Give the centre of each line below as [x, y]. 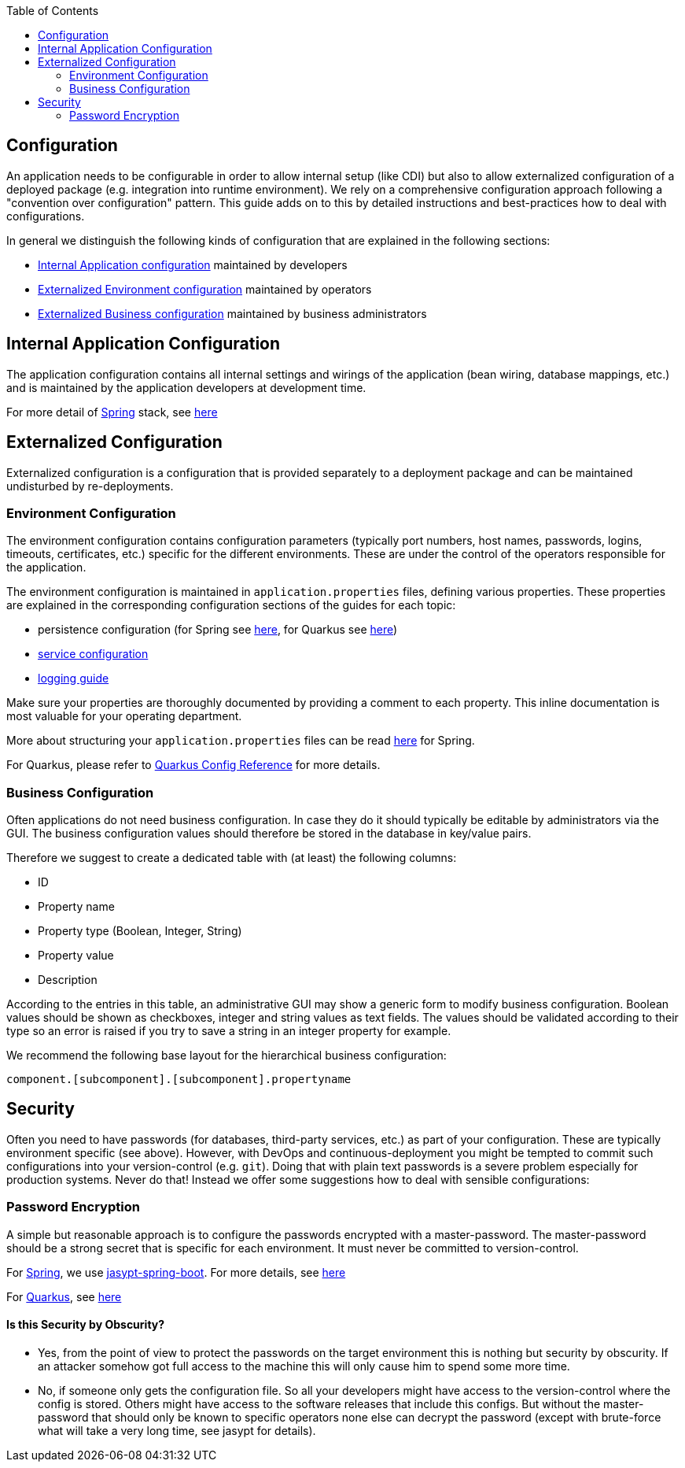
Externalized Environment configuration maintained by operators [205, 289]
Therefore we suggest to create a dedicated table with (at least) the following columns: [232, 858]
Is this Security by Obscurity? [86, 1325]
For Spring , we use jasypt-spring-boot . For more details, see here [176, 1272]
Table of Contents [53, 11]
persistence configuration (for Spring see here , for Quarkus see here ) [218, 630]
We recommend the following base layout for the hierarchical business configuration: [226, 1056]
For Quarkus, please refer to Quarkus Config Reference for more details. [193, 765]
